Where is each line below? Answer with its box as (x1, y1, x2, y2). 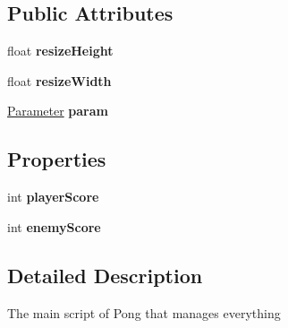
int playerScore (7, 187, 99, 206)
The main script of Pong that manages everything (7, 303, 281, 322)
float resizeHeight (7, 41, 114, 60)
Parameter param (7, 101, 108, 120)
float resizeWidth (7, 71, 112, 90)
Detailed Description (7, 261, 203, 289)
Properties (7, 145, 106, 173)
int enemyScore (7, 217, 101, 236)
